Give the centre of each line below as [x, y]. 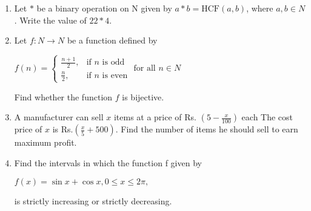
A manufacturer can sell [59, 117]
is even [115, 75]
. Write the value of [50, 20]
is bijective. [143, 96]
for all [145, 69]
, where [260, 8]
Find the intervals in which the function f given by [108, 163]
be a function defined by [112, 40]
